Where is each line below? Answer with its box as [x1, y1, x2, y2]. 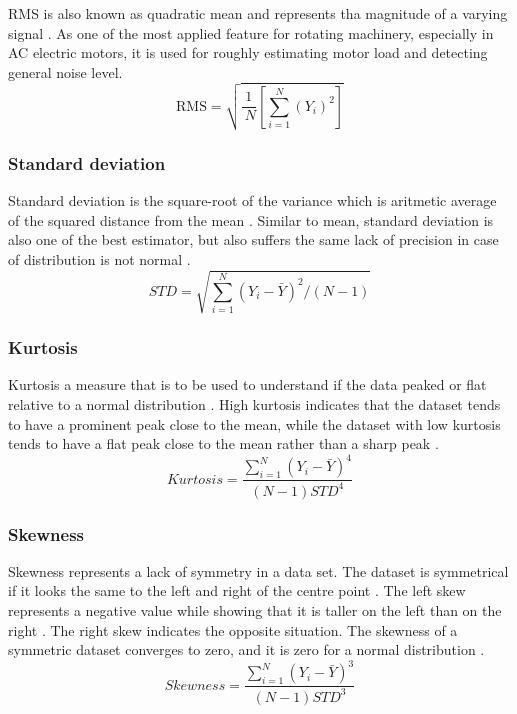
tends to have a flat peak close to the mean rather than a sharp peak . [8, 433, 439, 454]
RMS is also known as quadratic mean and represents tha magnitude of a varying [8, 3, 508, 23]
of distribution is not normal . [8, 249, 191, 270]
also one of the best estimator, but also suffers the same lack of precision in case [8, 229, 499, 250]
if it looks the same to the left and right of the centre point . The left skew [8, 580, 466, 601]
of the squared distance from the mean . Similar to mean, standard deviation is [8, 209, 494, 230]
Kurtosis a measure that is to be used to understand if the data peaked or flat [8, 374, 487, 395]
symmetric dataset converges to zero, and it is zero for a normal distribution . [8, 639, 485, 660]
